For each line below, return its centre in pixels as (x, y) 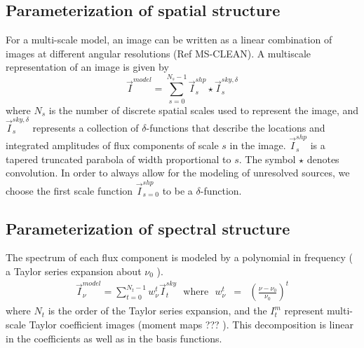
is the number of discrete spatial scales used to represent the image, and (204, 110)
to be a (177, 190)
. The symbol (267, 159)
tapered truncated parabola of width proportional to (119, 159)
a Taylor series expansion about (74, 271)
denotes (323, 159)
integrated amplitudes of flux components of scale (112, 145)
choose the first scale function (69, 190)
